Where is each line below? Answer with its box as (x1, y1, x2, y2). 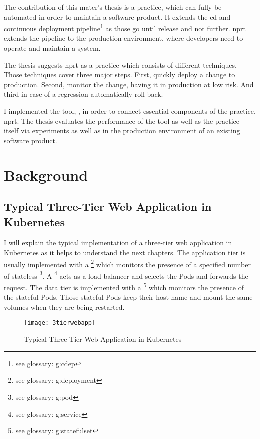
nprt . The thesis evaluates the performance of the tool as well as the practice (4, 115, 240, 126)
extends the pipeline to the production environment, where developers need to (4, 33, 243, 43)
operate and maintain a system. (4, 43, 101, 53)
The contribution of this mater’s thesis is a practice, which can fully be (4, 2, 222, 12)
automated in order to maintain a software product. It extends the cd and (4, 11, 231, 22)
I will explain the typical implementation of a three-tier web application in (4, 237, 232, 248)
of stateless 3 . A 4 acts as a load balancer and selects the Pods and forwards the (4, 269, 248, 281)
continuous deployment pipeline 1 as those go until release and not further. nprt (4, 22, 246, 33)
